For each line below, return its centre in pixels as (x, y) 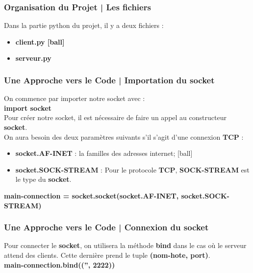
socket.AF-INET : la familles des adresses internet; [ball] (104, 153)
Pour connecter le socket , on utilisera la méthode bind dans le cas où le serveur (125, 245)
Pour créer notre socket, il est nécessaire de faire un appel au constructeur (115, 117)
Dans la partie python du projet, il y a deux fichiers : (84, 25)
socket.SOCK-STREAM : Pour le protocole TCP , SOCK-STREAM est (132, 169)
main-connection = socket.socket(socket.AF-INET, (91, 195)
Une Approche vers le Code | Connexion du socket (106, 227)
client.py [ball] (40, 41)
